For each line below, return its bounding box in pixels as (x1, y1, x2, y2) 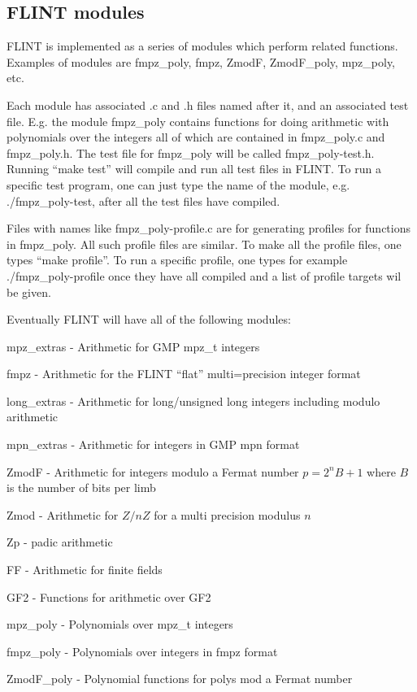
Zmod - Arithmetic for (7, 506, 119, 523)
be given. (7, 283, 51, 300)
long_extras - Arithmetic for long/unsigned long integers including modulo (7, 392, 380, 409)
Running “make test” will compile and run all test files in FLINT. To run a (7, 160, 381, 177)
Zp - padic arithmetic (7, 533, 113, 551)
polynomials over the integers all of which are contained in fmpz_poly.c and (7, 128, 385, 146)
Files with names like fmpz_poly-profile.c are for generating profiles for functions (7, 220, 410, 237)
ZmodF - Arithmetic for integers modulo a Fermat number (7, 463, 299, 480)
